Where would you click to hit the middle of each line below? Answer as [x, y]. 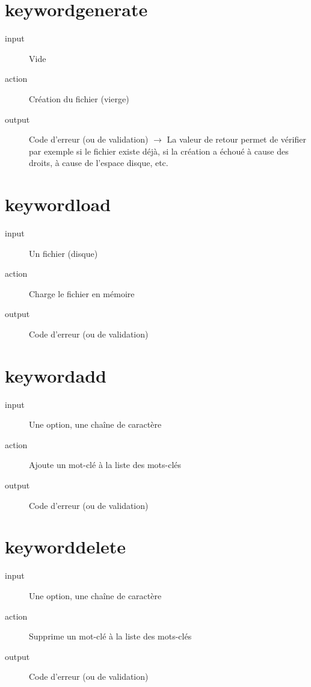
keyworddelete [66, 547]
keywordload [58, 204]
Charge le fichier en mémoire [82, 293]
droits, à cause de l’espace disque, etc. [99, 163]
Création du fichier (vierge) [79, 98]
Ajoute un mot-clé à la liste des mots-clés [105, 465]
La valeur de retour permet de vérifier [236, 139]
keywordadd [56, 375]
